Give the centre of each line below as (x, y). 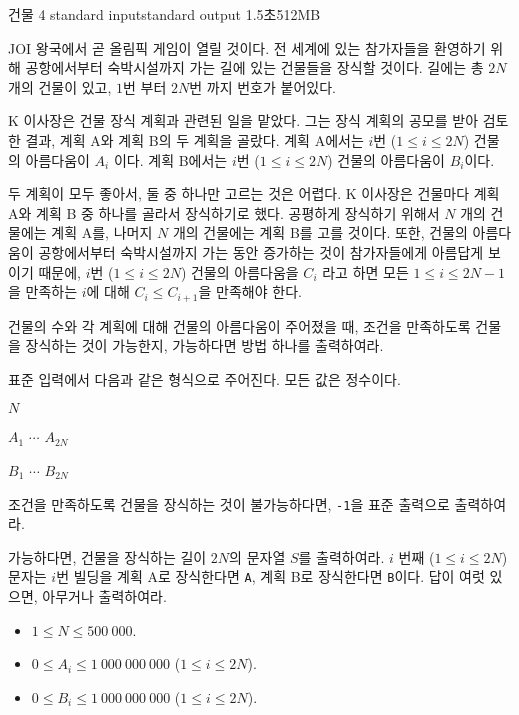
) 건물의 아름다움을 (239, 271)
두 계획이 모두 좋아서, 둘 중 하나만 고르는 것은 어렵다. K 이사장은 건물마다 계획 (254, 193)
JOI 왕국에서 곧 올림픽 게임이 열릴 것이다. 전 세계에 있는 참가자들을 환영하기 (247, 47)
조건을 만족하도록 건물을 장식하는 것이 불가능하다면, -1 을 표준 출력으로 (229, 503)
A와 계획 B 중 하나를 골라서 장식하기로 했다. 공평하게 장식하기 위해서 (224, 212)
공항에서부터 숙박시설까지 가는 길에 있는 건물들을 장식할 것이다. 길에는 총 (254, 67)
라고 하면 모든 (365, 271)
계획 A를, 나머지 (102, 232)
